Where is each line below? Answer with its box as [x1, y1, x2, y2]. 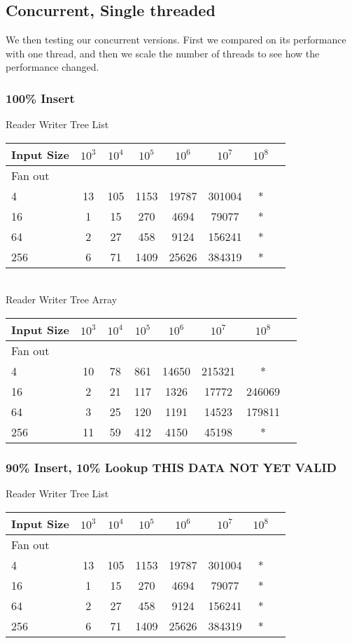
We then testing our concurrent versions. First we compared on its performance [6, 32, 346, 47]
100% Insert [6, 89, 75, 106]
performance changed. [6, 60, 99, 74]
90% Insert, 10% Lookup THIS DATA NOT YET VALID [6, 458, 337, 476]
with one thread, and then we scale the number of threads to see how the [6, 46, 320, 60]
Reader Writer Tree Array [6, 292, 118, 307]
